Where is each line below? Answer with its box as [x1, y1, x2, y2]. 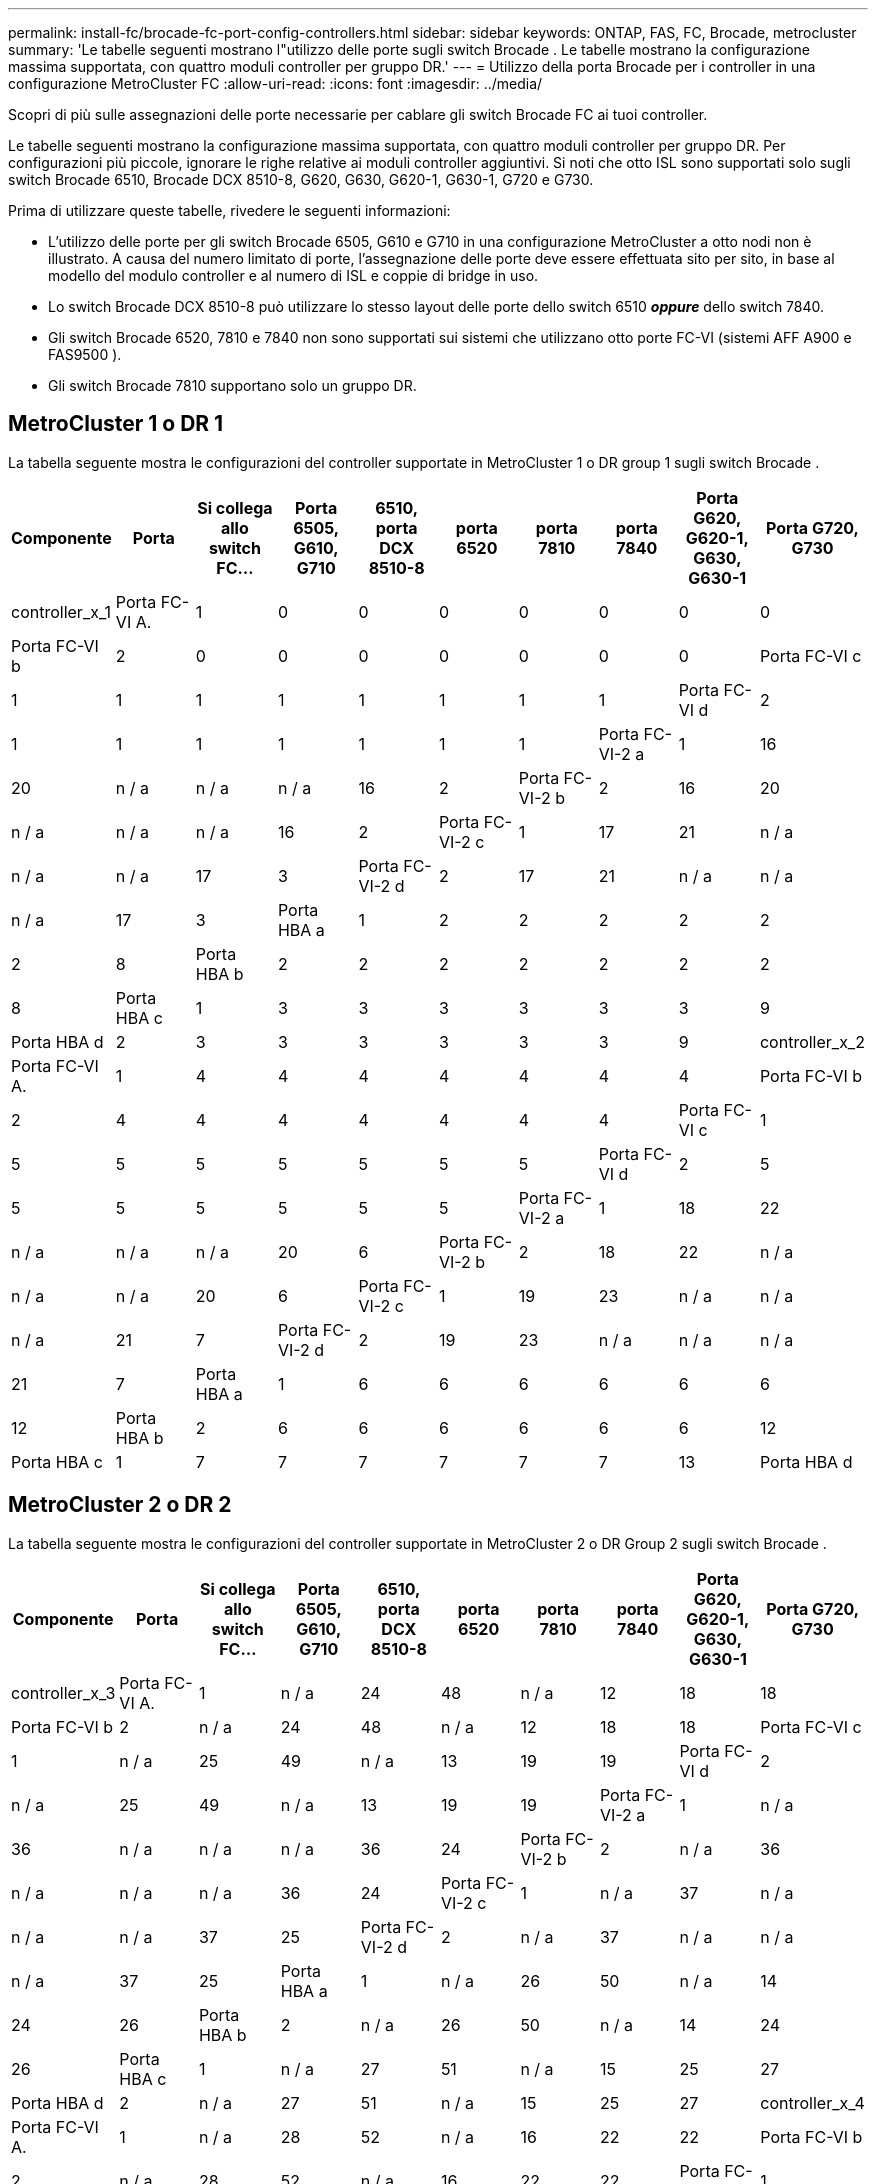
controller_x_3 [11, 1682, 116, 1703]
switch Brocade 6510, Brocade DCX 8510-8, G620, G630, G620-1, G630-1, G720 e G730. [8, 171, 594, 188]
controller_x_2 [759, 1031, 865, 1052]
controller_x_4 [760, 2092, 865, 2113]
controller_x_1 [11, 601, 111, 622]
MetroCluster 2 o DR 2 [8, 1492, 232, 1518]
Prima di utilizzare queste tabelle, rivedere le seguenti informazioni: [8, 202, 451, 219]
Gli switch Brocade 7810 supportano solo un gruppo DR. [48, 377, 417, 394]
